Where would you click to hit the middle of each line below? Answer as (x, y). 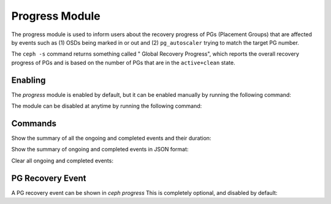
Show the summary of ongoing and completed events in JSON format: (100, 149)
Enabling (29, 80)
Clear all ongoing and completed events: (62, 161)
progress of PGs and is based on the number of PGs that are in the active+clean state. (123, 62)
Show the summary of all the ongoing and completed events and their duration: (111, 138)
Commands (34, 123)
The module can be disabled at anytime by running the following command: (107, 106)
